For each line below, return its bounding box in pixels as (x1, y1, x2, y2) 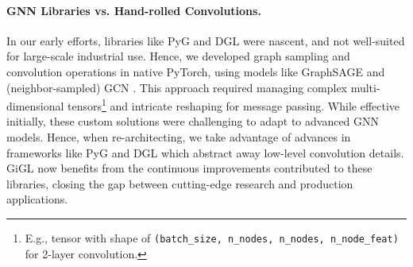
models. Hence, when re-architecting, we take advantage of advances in (6, 129, 351, 145)
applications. (6, 191, 68, 207)
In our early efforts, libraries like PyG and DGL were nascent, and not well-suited (6, 32, 405, 48)
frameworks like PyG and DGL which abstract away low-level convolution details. (6, 144, 404, 161)
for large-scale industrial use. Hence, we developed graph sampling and (6, 48, 350, 64)
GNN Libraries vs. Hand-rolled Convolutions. (6, 2, 261, 18)
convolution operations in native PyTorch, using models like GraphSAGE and (6, 63, 385, 79)
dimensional (6, 97, 64, 114)
